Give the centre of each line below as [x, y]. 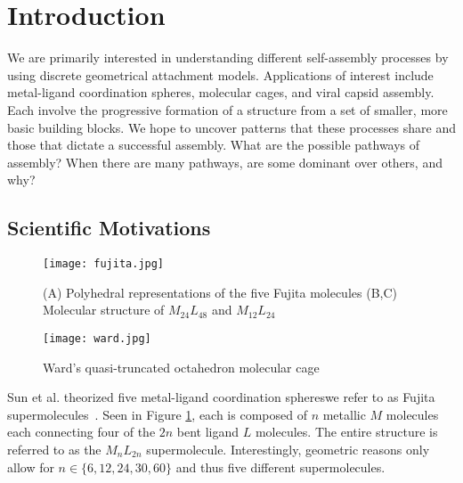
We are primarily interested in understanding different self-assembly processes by [228, 57]
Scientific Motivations [109, 228]
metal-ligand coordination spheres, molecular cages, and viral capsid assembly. [221, 92]
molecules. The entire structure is [346, 432]
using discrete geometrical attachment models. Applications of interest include [220, 74]
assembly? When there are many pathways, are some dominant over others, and [225, 162]
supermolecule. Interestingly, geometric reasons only [288, 449]
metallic [344, 414]
